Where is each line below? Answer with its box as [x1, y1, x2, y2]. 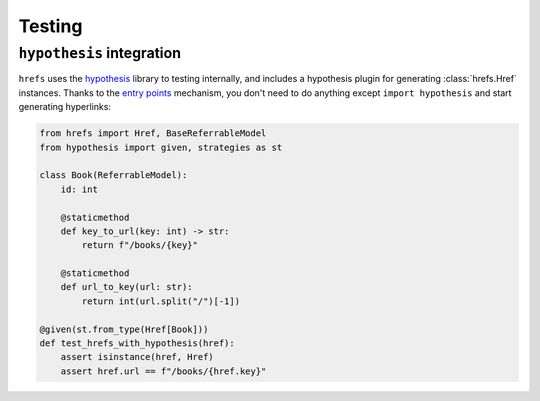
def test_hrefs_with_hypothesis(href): [39, 338, 235, 349]
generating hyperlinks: [18, 101, 112, 113]
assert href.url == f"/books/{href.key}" [60, 365, 267, 377]
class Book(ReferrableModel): [39, 170, 188, 181]
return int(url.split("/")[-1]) [81, 295, 240, 307]
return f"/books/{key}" [81, 240, 199, 251]
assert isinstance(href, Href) [60, 351, 214, 363]
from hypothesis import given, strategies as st [39, 141, 283, 153]
